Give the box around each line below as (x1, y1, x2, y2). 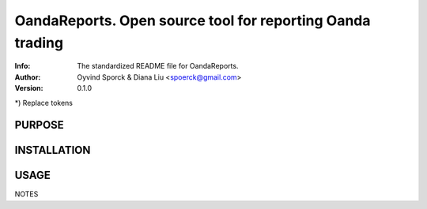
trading (14, 34, 63, 51)
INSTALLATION (14, 144, 91, 157)
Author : (14, 72, 41, 82)
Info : (14, 62, 31, 71)
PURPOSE (14, 118, 65, 132)
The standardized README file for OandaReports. (77, 62, 239, 71)
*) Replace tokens (14, 98, 73, 107)
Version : (14, 84, 43, 93)
